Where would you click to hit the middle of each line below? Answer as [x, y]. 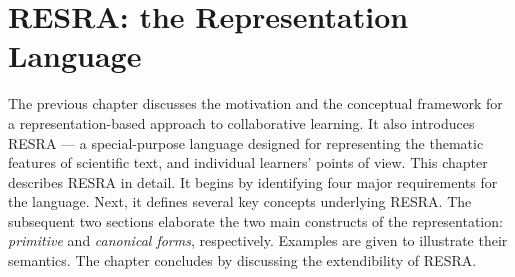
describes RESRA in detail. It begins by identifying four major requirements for [253, 181]
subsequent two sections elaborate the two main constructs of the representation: [255, 220]
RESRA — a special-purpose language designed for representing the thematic [246, 142]
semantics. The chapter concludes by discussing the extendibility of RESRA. [242, 260]
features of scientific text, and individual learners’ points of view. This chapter [248, 162]
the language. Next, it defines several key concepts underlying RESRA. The [240, 201]
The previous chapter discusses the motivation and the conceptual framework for [255, 103]
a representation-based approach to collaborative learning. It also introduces [241, 122]
